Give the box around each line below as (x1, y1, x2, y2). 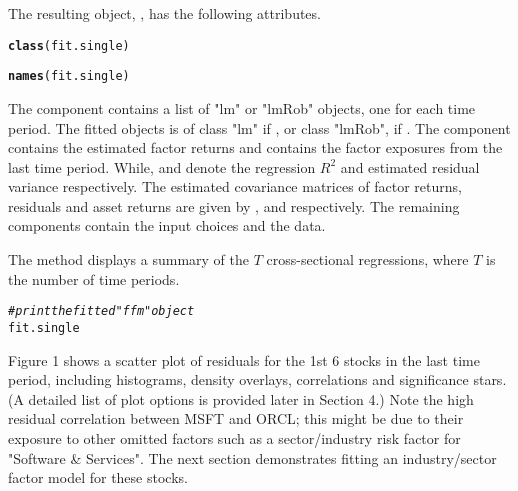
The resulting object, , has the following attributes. (8, 3, 321, 23)
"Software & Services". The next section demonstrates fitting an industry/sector (8, 447, 497, 468)
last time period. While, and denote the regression (8, 156, 316, 177)
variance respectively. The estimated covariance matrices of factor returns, (8, 176, 462, 197)
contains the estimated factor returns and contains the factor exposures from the (8, 137, 503, 158)
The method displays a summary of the (8, 249, 249, 270)
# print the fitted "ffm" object (8, 304, 195, 319)
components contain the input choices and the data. (8, 215, 326, 236)
